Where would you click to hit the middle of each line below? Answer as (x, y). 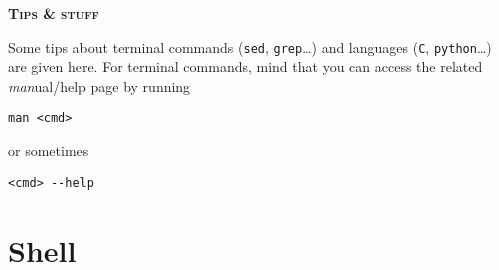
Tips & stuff (53, 13)
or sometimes (48, 150)
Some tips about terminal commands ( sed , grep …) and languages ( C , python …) (250, 46)
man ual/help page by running (99, 85)
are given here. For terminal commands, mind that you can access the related (245, 66)
